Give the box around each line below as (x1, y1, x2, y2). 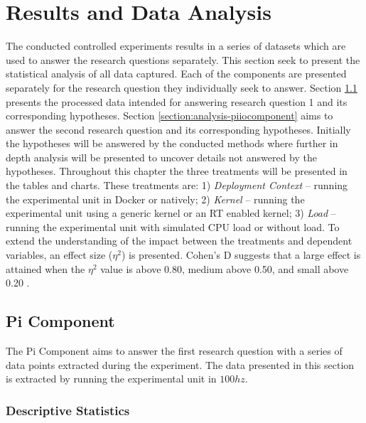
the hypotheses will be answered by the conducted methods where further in (6, 136, 338, 151)
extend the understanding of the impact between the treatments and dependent (6, 233, 352, 248)
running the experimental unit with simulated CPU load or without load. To (6, 219, 340, 234)
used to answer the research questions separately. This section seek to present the (6, 52, 360, 67)
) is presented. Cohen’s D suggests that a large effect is (121, 247, 361, 262)
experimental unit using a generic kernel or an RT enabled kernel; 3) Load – (6, 205, 336, 220)
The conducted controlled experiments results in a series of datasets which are (6, 38, 346, 53)
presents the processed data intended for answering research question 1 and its (6, 94, 348, 109)
